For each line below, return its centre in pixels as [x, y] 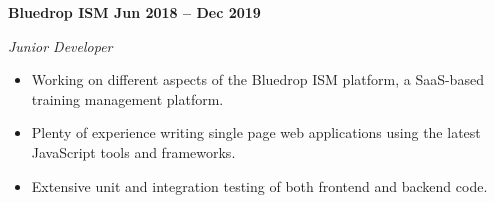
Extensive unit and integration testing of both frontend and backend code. [259, 185]
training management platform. [127, 98]
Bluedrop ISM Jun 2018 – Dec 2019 [134, 12]
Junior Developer [60, 45]
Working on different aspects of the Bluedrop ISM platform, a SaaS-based [257, 79]
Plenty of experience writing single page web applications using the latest [256, 132]
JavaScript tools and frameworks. [133, 151]
